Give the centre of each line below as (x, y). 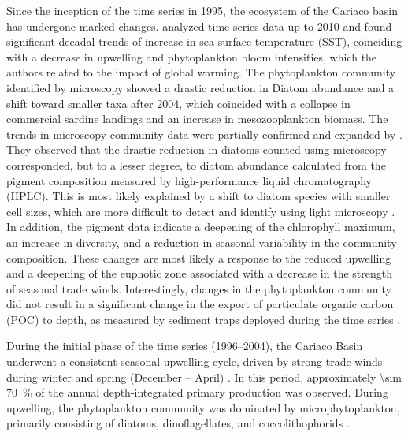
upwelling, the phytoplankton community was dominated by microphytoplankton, (203, 407)
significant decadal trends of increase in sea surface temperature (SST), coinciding (204, 41)
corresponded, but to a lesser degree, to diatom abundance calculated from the (196, 164)
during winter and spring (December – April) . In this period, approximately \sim (204, 376)
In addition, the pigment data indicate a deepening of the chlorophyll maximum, (201, 227)
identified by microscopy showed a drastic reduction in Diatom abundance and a (200, 87)
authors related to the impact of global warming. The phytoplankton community (201, 72)
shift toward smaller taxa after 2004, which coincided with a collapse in (178, 103)
